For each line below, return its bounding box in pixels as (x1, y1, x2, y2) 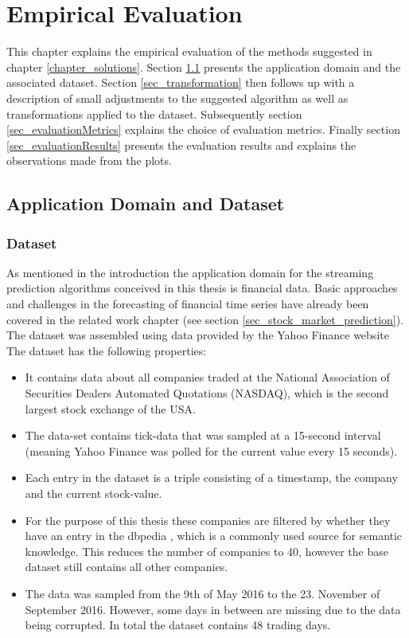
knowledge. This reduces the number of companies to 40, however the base (25, 542, 388, 559)
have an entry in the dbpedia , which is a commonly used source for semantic (25, 527, 403, 544)
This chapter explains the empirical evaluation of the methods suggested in (6, 43, 372, 60)
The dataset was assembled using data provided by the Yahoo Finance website (6, 327, 389, 343)
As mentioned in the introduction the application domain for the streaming (6, 264, 374, 280)
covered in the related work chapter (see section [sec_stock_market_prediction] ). (6, 311, 404, 327)
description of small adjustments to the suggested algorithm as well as (6, 89, 349, 106)
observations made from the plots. (6, 152, 172, 169)
